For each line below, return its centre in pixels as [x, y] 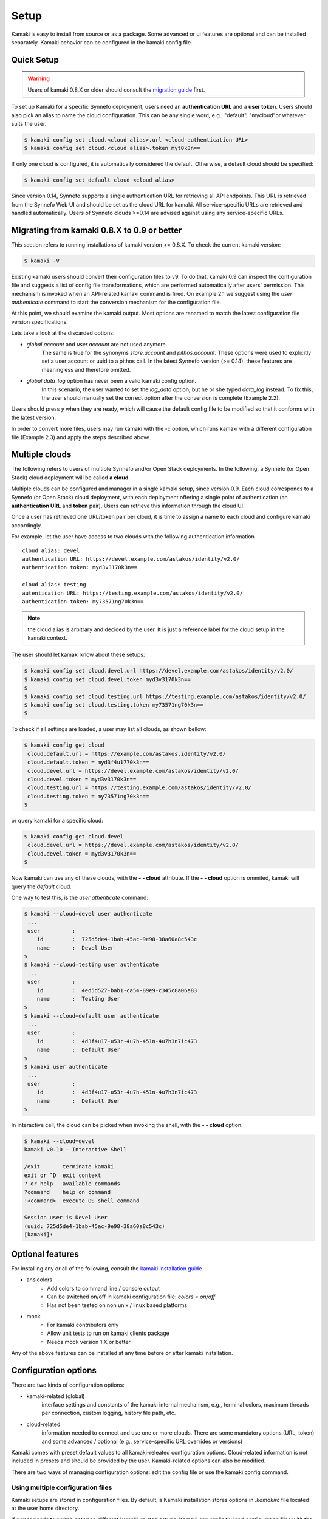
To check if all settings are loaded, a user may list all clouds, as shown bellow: [109, 729]
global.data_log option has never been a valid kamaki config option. [111, 381]
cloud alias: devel [51, 550]
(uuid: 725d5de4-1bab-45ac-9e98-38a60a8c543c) [94, 1226]
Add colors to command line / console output [104, 1288]
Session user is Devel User [66, 1218]
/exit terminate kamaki [69, 1167]
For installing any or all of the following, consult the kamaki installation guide [107, 1268]
